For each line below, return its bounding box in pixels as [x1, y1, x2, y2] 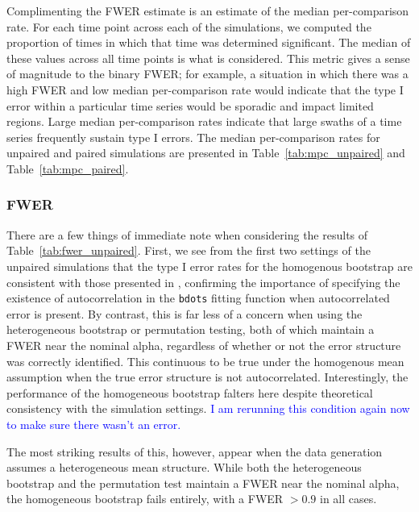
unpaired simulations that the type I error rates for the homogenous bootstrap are [6, 257, 413, 274]
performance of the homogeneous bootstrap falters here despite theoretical [6, 384, 373, 401]
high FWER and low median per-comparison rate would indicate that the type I [6, 81, 404, 98]
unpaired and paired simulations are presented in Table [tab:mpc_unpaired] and [6, 144, 405, 161]
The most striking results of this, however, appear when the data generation [6, 443, 383, 460]
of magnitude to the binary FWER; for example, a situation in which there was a [6, 65, 409, 82]
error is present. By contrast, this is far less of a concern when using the [6, 305, 363, 322]
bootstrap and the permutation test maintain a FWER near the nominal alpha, [6, 474, 400, 491]
